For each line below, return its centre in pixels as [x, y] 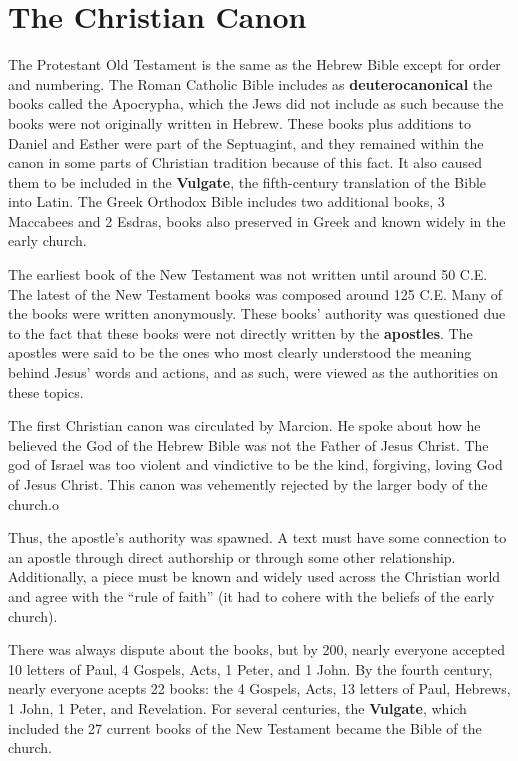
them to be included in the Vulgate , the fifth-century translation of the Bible [247, 181]
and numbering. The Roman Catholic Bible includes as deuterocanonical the [250, 83]
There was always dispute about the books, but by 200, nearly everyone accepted [257, 649]
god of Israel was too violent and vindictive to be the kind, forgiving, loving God [255, 464]
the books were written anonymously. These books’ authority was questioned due [257, 313]
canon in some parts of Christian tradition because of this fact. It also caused [245, 162]
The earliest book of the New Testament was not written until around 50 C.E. [248, 274]
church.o [33, 503]
